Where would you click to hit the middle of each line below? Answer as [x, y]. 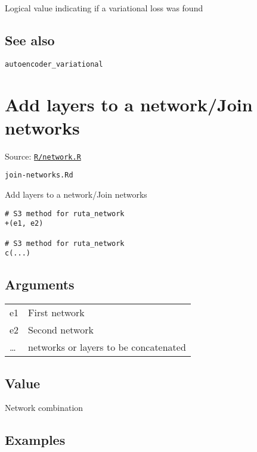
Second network [61, 330]
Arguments [40, 284]
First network [56, 313]
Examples [35, 440]
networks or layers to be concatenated [107, 347]
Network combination [44, 408]
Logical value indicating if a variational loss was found [104, 8]
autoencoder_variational [54, 64]
